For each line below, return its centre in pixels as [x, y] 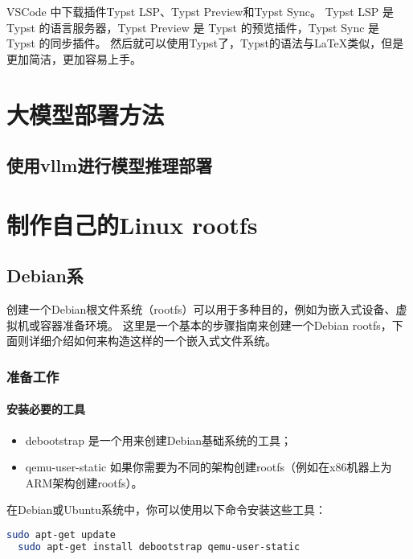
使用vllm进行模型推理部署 [110, 165]
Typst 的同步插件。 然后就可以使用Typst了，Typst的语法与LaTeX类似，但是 [205, 43]
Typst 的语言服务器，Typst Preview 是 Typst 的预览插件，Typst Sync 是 [193, 27]
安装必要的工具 [46, 409]
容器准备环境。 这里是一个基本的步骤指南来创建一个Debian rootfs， [216, 325]
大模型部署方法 [86, 114]
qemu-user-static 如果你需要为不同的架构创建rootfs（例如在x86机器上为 [209, 467]
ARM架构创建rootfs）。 [84, 482]
